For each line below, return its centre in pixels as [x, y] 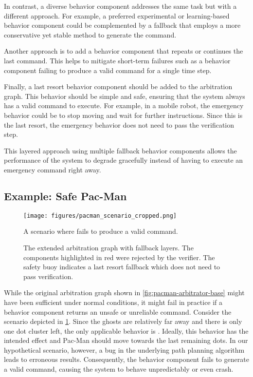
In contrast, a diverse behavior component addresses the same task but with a [120, 6]
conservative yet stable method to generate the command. [90, 34]
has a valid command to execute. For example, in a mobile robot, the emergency [124, 105]
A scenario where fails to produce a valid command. [101, 231]
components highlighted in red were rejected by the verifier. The [119, 257]
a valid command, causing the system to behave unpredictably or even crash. [119, 369]
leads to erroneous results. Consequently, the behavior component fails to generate [126, 359]
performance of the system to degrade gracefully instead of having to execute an [124, 160]
